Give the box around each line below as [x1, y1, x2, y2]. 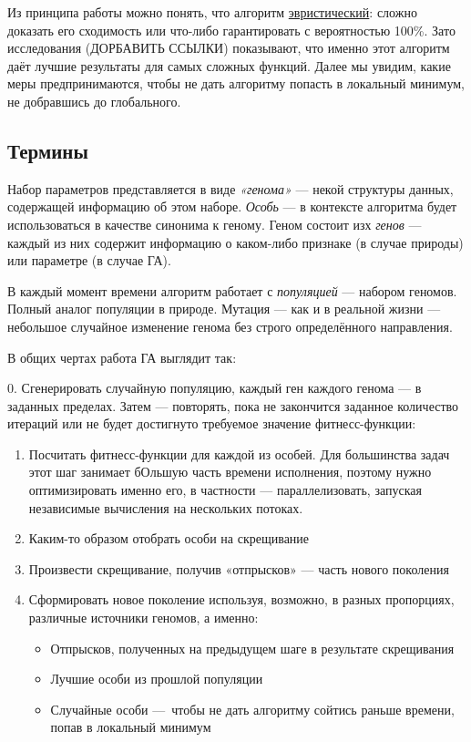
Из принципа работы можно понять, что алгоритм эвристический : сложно [7, 3, 417, 21]
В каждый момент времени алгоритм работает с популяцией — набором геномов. [7, 281, 457, 300]
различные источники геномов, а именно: [28, 608, 259, 627]
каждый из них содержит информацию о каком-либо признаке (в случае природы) [7, 232, 464, 252]
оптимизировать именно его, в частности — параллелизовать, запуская [28, 480, 422, 500]
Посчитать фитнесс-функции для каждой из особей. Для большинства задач [28, 444, 450, 463]
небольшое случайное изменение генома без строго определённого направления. [7, 316, 453, 335]
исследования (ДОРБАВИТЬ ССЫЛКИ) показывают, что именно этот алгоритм [7, 38, 450, 57]
